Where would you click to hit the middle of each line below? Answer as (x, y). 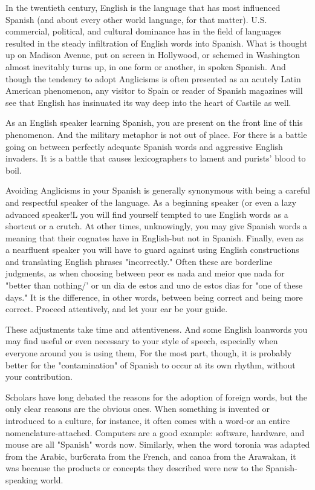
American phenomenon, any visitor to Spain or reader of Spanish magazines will (154, 90)
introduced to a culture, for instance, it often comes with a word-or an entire (148, 420)
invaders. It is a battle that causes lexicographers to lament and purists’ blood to (156, 158)
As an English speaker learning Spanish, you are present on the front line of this (154, 122)
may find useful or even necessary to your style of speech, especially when (142, 341)
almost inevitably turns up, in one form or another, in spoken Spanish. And (146, 66)
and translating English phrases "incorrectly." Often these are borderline (139, 261)
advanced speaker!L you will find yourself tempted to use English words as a (147, 214)
